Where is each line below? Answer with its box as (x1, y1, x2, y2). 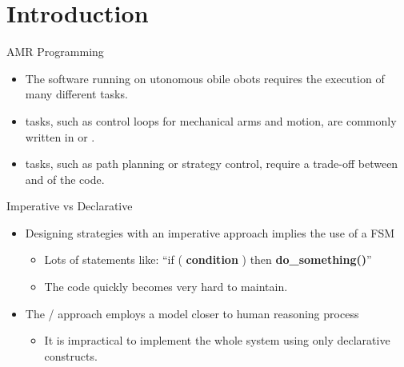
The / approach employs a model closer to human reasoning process (25, 305, 359, 321)
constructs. (44, 347, 98, 364)
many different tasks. (25, 86, 128, 102)
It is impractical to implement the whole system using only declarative (44, 332, 390, 349)
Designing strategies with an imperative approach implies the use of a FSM (25, 224, 395, 241)
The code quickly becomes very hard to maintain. (44, 278, 288, 295)
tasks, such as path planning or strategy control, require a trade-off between (25, 155, 398, 172)
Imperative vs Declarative (6, 197, 133, 214)
